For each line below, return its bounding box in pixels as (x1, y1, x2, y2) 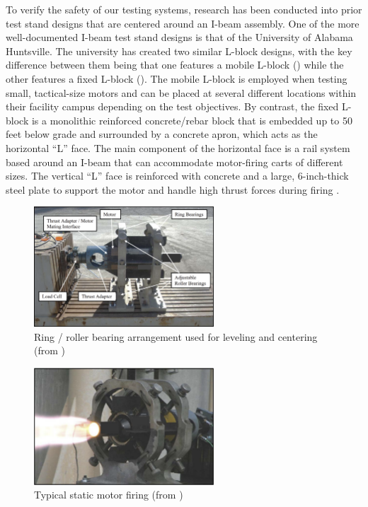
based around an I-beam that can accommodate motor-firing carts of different (6, 154, 343, 169)
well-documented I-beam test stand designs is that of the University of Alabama (6, 30, 353, 45)
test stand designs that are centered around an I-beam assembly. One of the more (6, 16, 360, 30)
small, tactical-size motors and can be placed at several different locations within (6, 85, 357, 100)
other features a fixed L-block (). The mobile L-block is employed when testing (6, 71, 347, 86)
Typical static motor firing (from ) (34, 487, 183, 502)
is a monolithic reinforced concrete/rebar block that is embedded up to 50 (31, 112, 352, 127)
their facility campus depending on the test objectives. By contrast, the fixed (6, 99, 339, 114)
